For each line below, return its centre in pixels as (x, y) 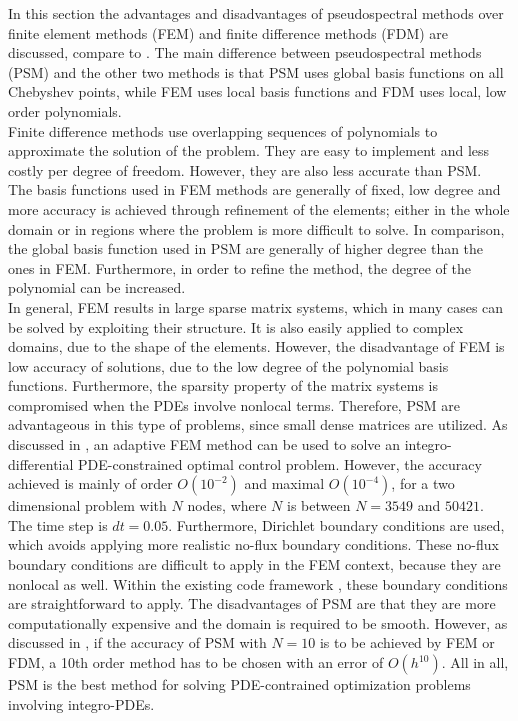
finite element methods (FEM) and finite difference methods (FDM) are (228, 32)
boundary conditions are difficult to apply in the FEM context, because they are (254, 564)
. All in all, (475, 662)
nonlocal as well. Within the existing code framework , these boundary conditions (258, 583)
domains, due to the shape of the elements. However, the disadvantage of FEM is (256, 346)
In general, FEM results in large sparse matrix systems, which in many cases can (256, 306)
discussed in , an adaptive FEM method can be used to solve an (204, 444)
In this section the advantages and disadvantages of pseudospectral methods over (256, 13)
